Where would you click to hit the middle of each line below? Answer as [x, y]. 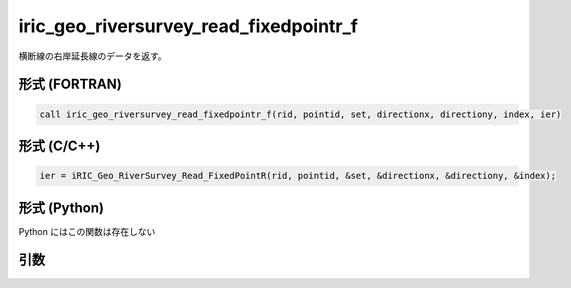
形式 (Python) [61, 207]
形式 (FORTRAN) [70, 84]
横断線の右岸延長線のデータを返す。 [92, 56]
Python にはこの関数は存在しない [87, 231]
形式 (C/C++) [59, 145]
